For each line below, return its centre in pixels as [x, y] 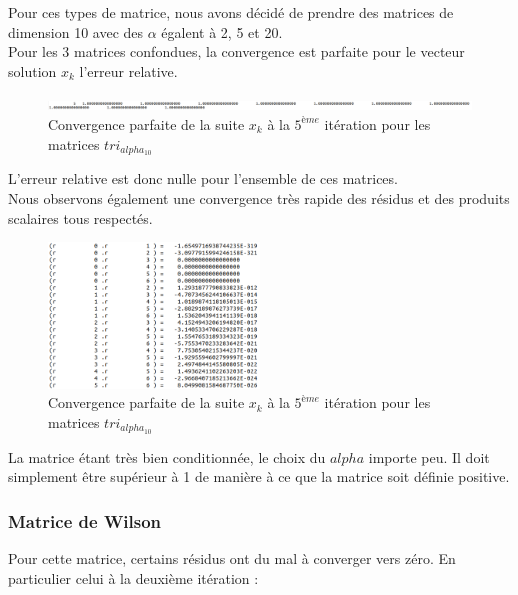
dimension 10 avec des [76, 31]
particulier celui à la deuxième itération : [133, 577]
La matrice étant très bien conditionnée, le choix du [167, 456]
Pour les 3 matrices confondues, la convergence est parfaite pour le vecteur [236, 51]
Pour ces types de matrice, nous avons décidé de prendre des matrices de [231, 12]
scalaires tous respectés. [80, 217]
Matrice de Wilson [85, 520]
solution [32, 70]
